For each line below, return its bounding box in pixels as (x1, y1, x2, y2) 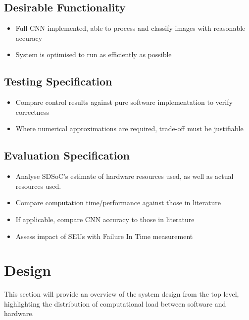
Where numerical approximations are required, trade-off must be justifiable (15, 123, 244, 134)
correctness (15, 106, 49, 117)
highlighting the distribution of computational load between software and (4, 298, 226, 309)
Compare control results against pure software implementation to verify (15, 97, 233, 107)
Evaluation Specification (4, 148, 130, 163)
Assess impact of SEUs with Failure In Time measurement (15, 231, 193, 241)
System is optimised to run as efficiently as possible (15, 49, 172, 60)
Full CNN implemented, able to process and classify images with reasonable (15, 23, 246, 33)
